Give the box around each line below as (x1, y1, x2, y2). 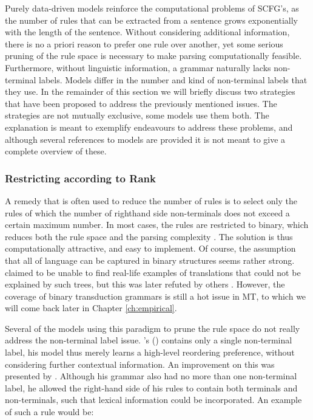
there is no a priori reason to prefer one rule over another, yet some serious (5, 37, 283, 50)
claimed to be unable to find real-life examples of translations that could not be (5, 266, 301, 278)
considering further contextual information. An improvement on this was (5, 357, 275, 370)
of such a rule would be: (5, 405, 94, 418)
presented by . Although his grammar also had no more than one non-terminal (5, 370, 297, 382)
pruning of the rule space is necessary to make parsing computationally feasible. (5, 49, 302, 62)
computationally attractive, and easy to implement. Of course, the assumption (5, 242, 296, 255)
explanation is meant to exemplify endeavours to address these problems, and (5, 120, 293, 133)
